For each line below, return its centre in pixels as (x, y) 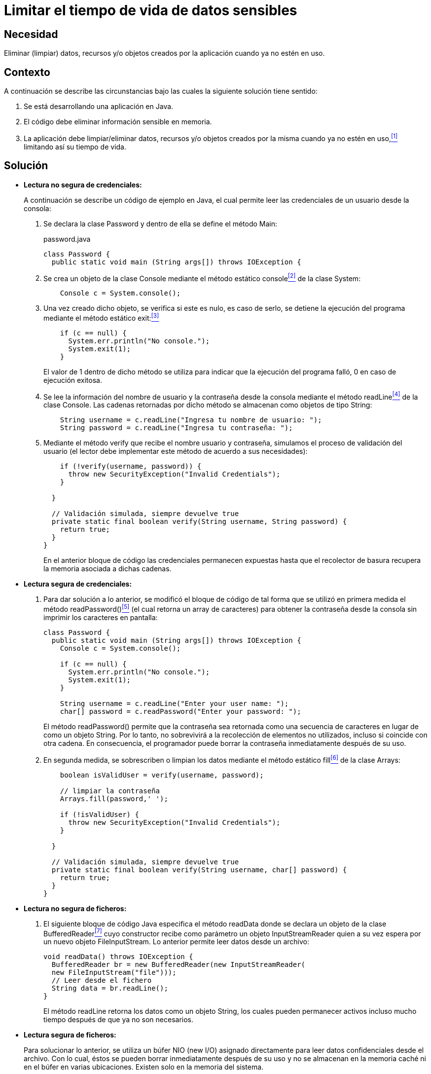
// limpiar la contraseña (110, 791)
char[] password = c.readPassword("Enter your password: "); (180, 712)
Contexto (27, 72)
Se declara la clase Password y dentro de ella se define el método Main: (160, 223)
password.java (67, 239)
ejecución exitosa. (73, 380)
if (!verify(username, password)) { (131, 466)
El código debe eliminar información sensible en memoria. (118, 122)
